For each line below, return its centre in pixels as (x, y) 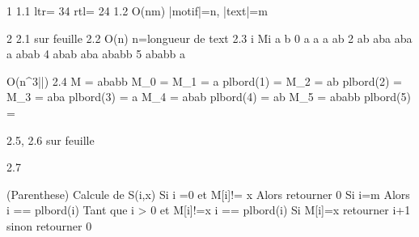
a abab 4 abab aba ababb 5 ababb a (96, 54)
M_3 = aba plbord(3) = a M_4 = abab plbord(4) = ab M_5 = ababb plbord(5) (209, 97)
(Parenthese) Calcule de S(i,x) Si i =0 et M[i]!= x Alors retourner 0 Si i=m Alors (208, 194)
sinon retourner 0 (49, 225)
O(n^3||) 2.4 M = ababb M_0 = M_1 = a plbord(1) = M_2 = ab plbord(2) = (204, 80)
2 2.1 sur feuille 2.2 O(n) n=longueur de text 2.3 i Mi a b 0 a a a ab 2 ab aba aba (209, 38)
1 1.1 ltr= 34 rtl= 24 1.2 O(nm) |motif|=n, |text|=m (137, 11)
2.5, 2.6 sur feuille (51, 140)
